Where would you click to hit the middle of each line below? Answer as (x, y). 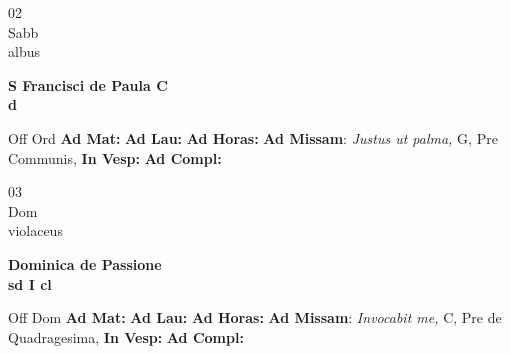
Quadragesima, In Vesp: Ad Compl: (126, 336)
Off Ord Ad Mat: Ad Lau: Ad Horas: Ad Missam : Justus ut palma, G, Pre (253, 137)
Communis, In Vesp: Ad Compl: (115, 157)
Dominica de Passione (85, 263)
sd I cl (30, 283)
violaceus (35, 230)
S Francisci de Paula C (88, 84)
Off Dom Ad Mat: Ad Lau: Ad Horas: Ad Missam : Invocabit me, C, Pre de (255, 317)
